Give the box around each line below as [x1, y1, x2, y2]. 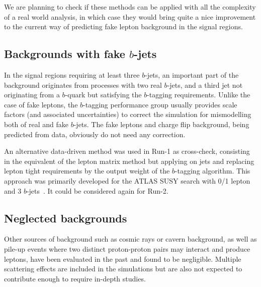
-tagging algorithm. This [175, 165, 250, 176]
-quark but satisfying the [65, 89, 142, 100]
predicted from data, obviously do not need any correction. [4, 129, 186, 139]
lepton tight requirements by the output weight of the [4, 165, 170, 176]
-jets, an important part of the [145, 69, 239, 80]
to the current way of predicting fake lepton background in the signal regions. [4, 21, 243, 32]
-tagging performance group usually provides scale [83, 99, 237, 109]
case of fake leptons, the [4, 99, 78, 109]
